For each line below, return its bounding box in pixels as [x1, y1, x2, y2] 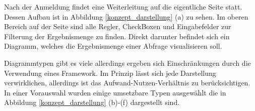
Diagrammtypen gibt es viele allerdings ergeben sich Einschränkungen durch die [4, 57, 251, 68]
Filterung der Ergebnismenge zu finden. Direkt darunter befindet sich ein [4, 31, 230, 41]
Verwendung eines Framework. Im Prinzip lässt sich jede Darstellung [4, 67, 216, 78]
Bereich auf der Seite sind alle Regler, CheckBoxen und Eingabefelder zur [4, 21, 231, 32]
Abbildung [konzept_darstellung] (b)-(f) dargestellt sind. [4, 97, 180, 107]
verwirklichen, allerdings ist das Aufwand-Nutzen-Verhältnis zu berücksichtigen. [4, 77, 250, 88]
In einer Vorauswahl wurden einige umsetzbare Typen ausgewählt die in [4, 87, 226, 97]
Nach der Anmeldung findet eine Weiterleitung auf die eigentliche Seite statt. [4, 2, 242, 12]
